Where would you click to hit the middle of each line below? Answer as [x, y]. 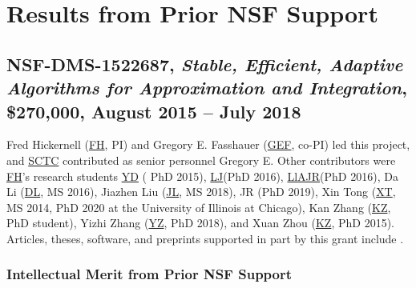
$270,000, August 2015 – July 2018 [154, 111]
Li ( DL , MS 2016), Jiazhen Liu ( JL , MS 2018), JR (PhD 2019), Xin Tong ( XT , [201, 192]
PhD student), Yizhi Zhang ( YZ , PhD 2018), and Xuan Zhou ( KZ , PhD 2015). [200, 223]
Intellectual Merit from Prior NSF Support [149, 274]
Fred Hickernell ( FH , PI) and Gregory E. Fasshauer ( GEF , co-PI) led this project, [208, 144]
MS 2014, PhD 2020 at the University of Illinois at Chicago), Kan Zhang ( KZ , [199, 207]
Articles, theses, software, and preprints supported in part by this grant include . [205, 238]
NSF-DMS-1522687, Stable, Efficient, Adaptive [205, 64]
